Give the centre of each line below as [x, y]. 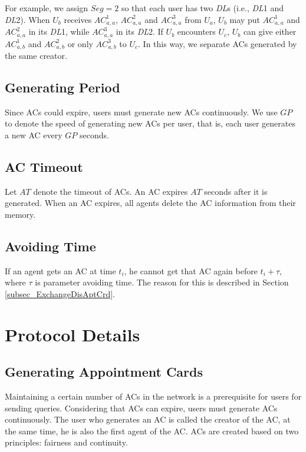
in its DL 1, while [59, 31]
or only [80, 43]
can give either [270, 31]
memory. [20, 214]
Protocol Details [73, 334]
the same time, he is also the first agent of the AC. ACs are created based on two [152, 431]
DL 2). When [27, 19]
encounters [196, 31]
